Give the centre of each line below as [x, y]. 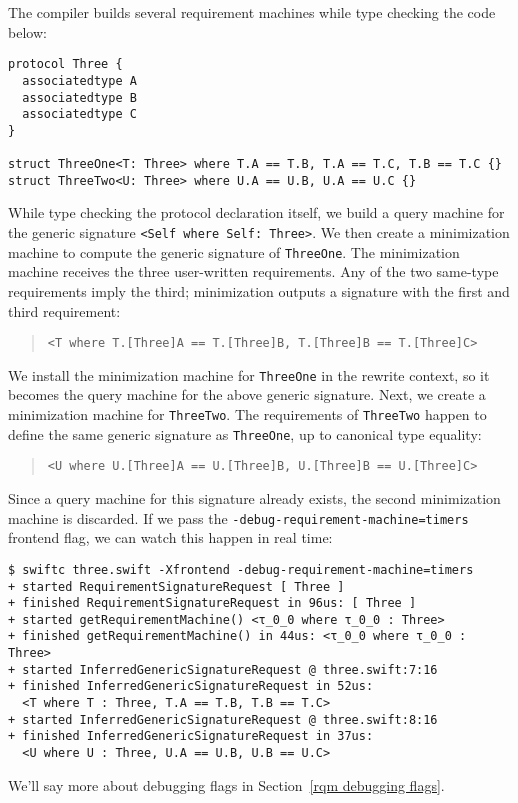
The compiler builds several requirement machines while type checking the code [252, 12]
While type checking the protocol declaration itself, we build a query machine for [256, 212]
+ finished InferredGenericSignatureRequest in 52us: [191, 686]
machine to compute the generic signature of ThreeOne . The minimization [234, 251]
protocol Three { [65, 64]
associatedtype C [79, 114]
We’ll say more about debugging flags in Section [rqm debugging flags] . [226, 784]
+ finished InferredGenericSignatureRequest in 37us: [191, 736]
